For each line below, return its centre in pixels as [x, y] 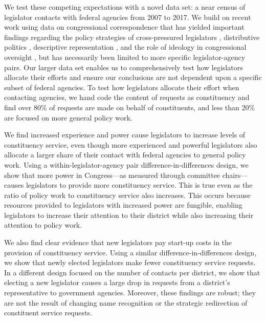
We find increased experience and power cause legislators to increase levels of [125, 135]
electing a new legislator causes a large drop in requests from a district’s [117, 282]
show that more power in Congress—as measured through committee [112, 175]
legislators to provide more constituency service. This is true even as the [139, 185]
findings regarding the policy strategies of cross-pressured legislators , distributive [132, 37]
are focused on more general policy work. [68, 117]
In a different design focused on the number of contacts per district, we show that [132, 272]
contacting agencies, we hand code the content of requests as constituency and [127, 97]
